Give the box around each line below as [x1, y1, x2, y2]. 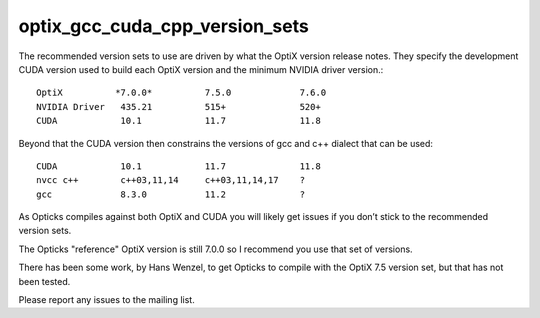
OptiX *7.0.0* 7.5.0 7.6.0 [36, 87, 327, 99]
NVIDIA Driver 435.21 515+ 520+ [36, 101, 322, 112]
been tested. [18, 275, 71, 287]
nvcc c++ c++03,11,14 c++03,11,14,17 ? [36, 175, 305, 186]
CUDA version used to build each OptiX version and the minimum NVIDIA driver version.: [18, 63, 384, 75]
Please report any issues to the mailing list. [18, 294, 195, 306]
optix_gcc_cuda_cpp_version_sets [18, 15, 309, 37]
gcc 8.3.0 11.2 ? [36, 188, 305, 200]
